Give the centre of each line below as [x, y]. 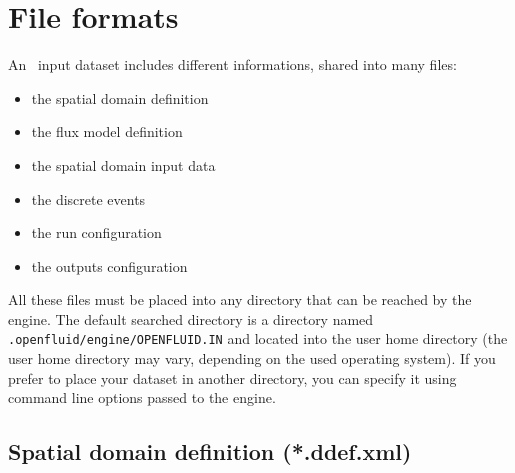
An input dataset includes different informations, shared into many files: [232, 64]
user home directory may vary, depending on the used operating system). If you [252, 358]
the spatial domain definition [120, 97]
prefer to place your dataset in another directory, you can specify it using [232, 377]
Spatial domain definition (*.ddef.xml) [210, 451]
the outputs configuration [109, 265]
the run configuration [96, 232]
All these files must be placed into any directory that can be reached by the [240, 299]
